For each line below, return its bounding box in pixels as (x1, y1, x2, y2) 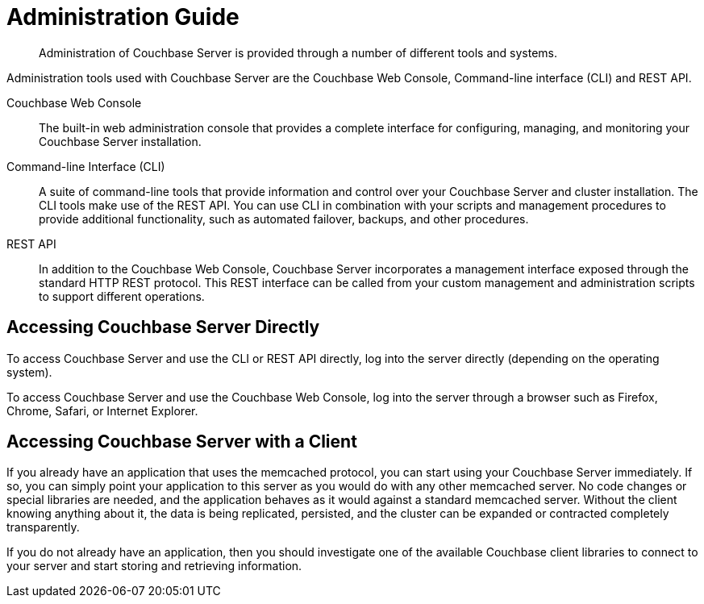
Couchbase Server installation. (39, 134, 202, 148)
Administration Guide (6, 3, 240, 31)
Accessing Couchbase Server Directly (6, 317, 320, 338)
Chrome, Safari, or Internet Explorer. (6, 403, 198, 418)
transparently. (6, 520, 80, 535)
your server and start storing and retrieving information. (6, 559, 302, 573)
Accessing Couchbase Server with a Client (6, 431, 357, 452)
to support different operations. (39, 289, 205, 303)
